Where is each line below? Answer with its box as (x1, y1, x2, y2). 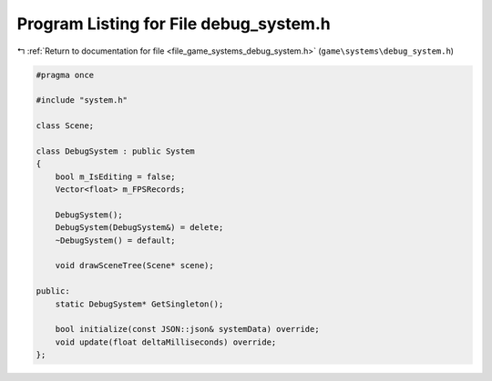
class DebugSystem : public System (36, 145, 195, 156)
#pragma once (36, 69, 95, 80)
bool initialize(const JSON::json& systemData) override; (55, 324, 320, 335)
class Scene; (36, 121, 95, 131)
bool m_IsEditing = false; (55, 171, 177, 182)
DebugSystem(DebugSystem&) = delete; (55, 223, 224, 233)
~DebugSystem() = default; (55, 235, 177, 246)
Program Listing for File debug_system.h (16, 14, 332, 34)
